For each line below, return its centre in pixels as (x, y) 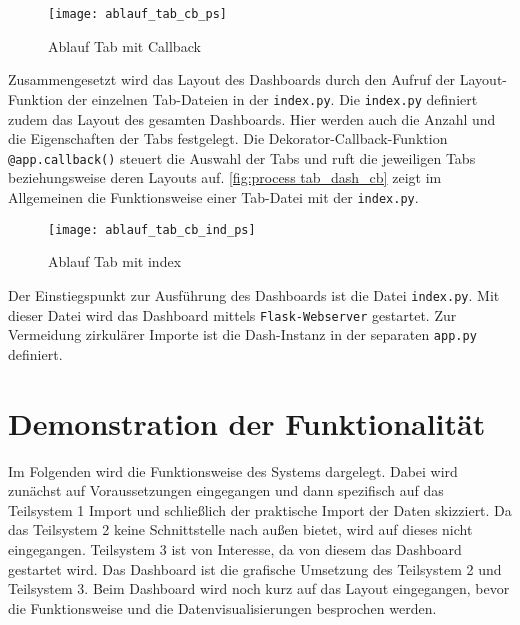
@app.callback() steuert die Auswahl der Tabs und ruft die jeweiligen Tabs (242, 157)
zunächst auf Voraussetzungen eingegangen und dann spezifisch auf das (226, 490)
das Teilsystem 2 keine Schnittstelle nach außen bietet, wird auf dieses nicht (240, 529)
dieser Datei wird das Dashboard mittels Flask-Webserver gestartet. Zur (232, 314)
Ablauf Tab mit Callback (124, 45)
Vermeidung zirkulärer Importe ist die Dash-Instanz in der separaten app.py (242, 334)
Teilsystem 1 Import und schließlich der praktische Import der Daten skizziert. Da (260, 509)
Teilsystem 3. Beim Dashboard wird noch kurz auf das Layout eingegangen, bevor (259, 588)
